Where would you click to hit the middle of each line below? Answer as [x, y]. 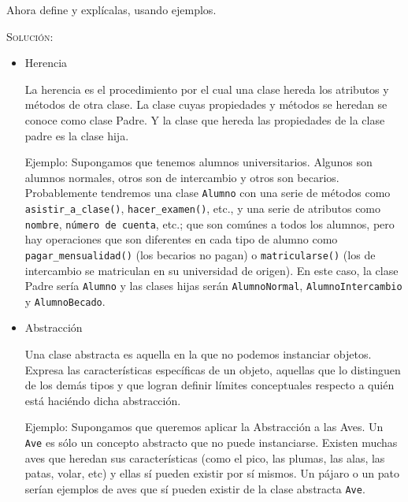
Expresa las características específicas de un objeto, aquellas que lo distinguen [213, 369]
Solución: [30, 36]
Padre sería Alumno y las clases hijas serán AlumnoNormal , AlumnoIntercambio [213, 286]
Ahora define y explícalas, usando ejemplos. [111, 9]
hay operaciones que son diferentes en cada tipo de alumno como [181, 239]
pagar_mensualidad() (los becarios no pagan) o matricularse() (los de [200, 254]
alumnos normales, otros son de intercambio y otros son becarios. [182, 177]
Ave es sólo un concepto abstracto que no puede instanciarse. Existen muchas [211, 443]
